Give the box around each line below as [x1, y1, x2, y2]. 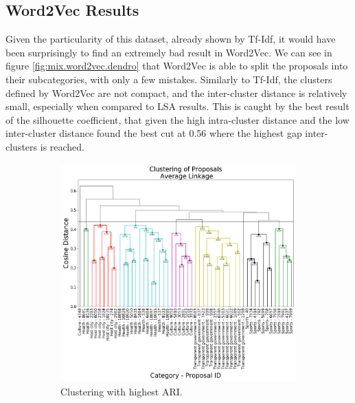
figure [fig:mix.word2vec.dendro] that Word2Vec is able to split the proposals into [5, 58, 348, 73]
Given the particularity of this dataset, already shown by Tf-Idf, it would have [5, 32, 336, 46]
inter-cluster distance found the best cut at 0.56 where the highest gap [5, 126, 302, 140]
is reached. [40, 139, 85, 153]
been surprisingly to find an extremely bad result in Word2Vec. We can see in [5, 45, 332, 59]
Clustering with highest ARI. [60, 384, 183, 398]
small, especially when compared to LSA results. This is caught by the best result [5, 99, 350, 113]
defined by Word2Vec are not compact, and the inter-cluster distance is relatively [5, 85, 347, 100]
